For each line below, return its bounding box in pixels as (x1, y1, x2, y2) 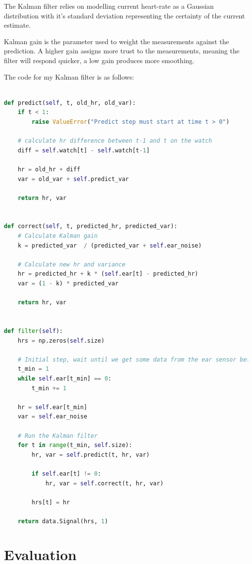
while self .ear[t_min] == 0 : (17, 375, 111, 382)
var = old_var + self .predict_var (17, 175, 129, 182)
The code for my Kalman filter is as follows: (4, 71, 134, 82)
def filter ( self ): (4, 328, 63, 334)
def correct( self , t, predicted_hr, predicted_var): (4, 223, 177, 230)
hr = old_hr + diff (17, 166, 80, 173)
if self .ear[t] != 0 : (31, 470, 101, 477)
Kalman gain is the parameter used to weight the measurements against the (4, 36, 229, 46)
